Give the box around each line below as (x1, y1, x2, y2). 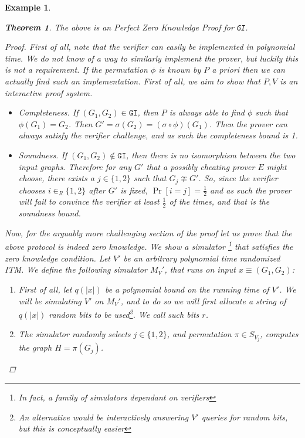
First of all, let (18, 283, 72, 295)
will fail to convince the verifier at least (18, 195, 160, 208)
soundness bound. (18, 207, 81, 219)
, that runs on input (164, 263, 236, 276)
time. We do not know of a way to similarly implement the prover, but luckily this (5, 52, 299, 64)
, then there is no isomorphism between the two (126, 149, 296, 161)
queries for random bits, (201, 410, 288, 423)
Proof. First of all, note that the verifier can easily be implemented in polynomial (5, 40, 295, 53)
